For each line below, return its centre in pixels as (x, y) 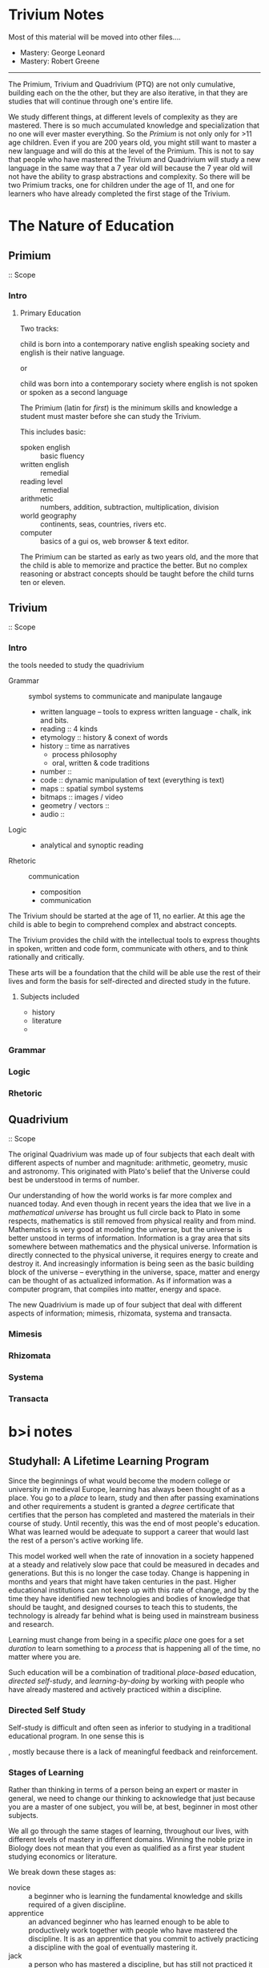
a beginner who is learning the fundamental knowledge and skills (136, 1897)
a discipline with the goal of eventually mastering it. (113, 1947)
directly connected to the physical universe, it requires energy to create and (133, 1254)
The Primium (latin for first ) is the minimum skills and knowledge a (129, 408)
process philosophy (84, 754)
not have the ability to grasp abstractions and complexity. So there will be (129, 176)
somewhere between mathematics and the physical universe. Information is (133, 1246)
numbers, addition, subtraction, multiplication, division (129, 507)
